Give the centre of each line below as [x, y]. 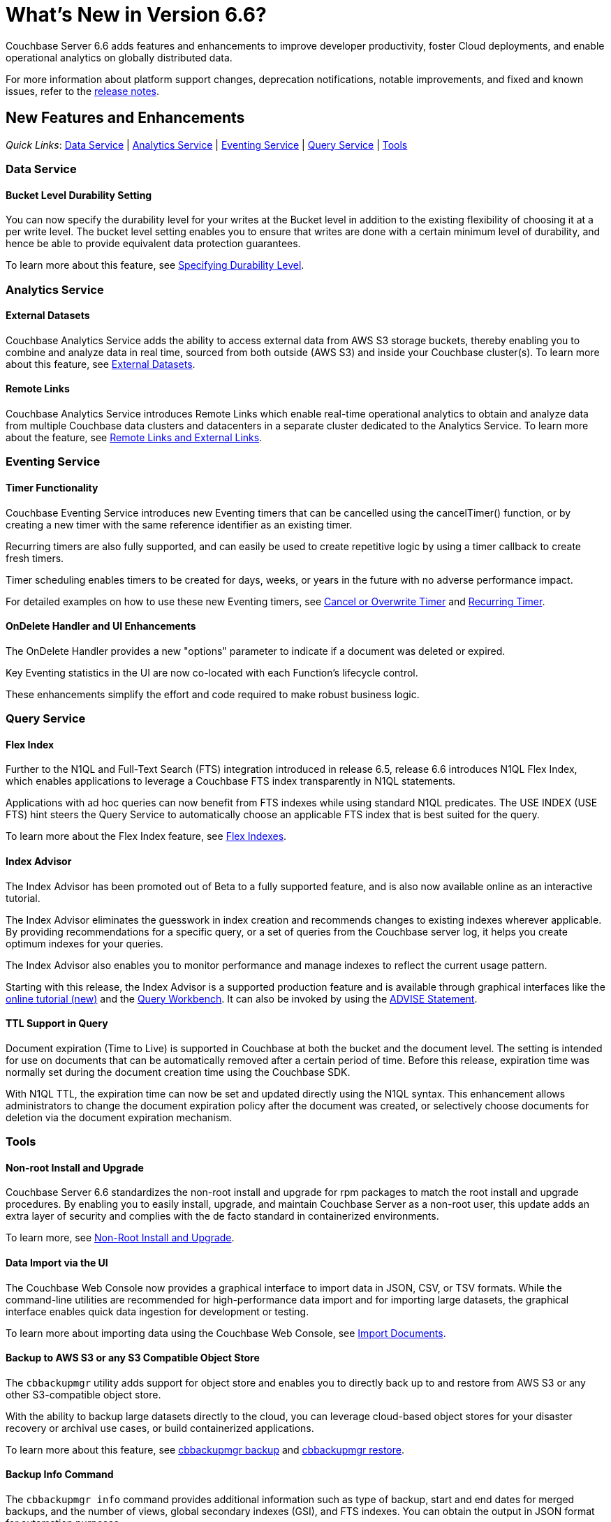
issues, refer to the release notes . [82, 91]
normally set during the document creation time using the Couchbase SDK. [178, 1072]
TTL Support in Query [57, 1024]
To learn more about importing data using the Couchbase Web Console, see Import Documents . [226, 1333]
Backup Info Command [60, 1475]
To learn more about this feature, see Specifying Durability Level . [155, 265]
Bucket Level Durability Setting [79, 195]
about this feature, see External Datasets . [101, 364]
